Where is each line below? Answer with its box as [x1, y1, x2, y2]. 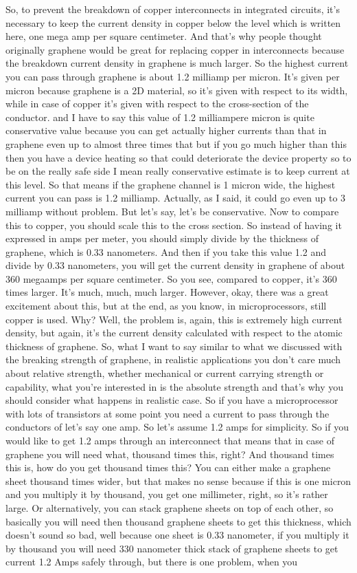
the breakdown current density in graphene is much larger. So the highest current [5, 56, 349, 70]
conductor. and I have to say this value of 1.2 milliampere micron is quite [5, 109, 314, 124]
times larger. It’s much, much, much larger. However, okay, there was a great [5, 285, 329, 299]
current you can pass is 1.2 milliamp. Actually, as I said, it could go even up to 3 [5, 191, 346, 205]
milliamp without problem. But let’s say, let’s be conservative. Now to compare [5, 204, 339, 218]
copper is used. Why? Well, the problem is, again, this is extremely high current [5, 312, 343, 326]
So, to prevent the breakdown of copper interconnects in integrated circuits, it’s [5, 2, 340, 16]
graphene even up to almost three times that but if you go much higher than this [5, 136, 347, 151]
